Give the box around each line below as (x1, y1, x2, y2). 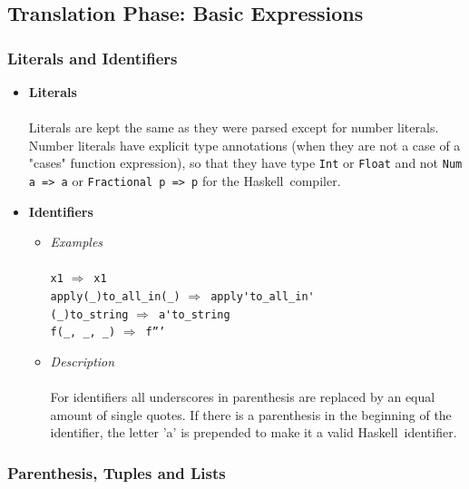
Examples (50, 232, 103, 251)
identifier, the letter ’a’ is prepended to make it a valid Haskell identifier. (50, 423, 457, 442)
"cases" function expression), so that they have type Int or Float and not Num (28, 153, 463, 172)
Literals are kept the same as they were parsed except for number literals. (28, 118, 439, 137)
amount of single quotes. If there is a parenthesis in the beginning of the (50, 405, 452, 424)
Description (50, 352, 115, 371)
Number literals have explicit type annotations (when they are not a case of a (28, 135, 461, 154)
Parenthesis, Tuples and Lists (7, 461, 226, 484)
